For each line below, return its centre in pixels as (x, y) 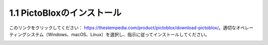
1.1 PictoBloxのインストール (65, 13)
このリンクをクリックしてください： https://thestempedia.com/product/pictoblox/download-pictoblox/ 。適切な (123, 28)
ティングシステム (27, 34)
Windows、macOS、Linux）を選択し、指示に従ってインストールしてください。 (129, 34)
